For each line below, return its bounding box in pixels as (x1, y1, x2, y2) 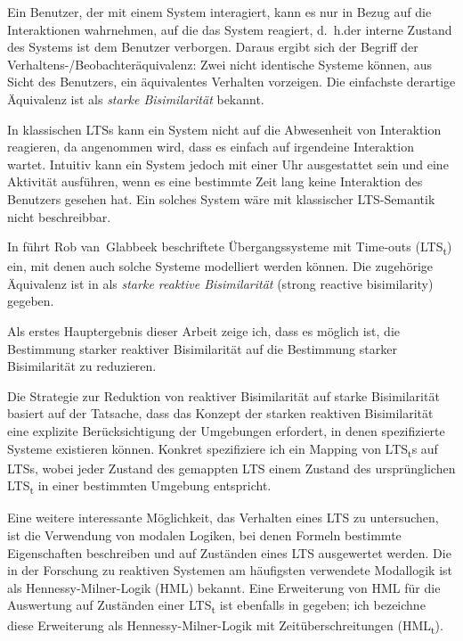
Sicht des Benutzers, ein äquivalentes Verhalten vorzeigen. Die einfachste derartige (7, 72, 456, 91)
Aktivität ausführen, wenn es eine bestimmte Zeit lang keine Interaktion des (7, 172, 423, 191)
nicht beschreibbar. (7, 207, 111, 226)
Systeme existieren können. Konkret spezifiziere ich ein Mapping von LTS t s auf (7, 439, 438, 460)
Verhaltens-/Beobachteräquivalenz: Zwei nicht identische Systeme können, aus (7, 54, 432, 73)
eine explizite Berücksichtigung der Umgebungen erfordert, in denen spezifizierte (7, 422, 445, 440)
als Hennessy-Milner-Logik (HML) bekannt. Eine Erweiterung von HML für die (7, 578, 441, 596)
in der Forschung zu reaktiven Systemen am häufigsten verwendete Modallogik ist (7, 561, 452, 579)
